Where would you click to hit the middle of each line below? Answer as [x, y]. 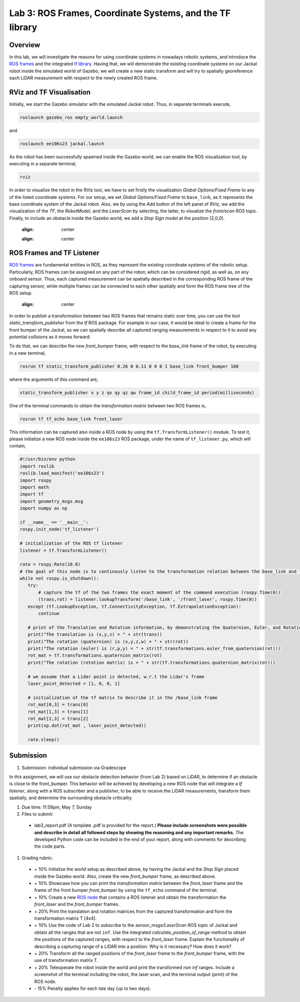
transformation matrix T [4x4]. [65, 918]
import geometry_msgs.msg [51, 501]
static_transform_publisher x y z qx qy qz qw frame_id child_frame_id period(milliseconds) [137, 393]
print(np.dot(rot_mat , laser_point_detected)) [87, 726]
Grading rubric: [37, 858]
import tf [32, 494]
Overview [25, 45]
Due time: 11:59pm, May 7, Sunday [57, 807]
